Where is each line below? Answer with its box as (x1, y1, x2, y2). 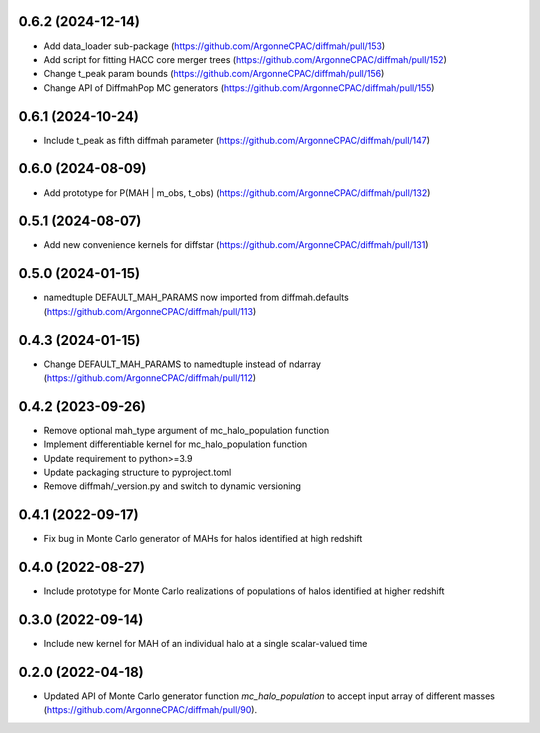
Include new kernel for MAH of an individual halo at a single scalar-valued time (43, 638, 368, 650)
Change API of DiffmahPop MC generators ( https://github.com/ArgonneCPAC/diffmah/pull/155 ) (43, 81, 435, 94)
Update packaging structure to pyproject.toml (43, 466, 232, 479)
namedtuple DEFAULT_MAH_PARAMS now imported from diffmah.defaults (43, 291, 349, 304)
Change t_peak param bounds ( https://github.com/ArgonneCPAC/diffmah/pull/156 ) (43, 68, 385, 80)
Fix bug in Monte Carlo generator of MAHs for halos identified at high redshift (43, 533, 363, 545)
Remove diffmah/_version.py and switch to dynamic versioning (43, 480, 302, 492)
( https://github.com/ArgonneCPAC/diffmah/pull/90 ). (43, 704, 258, 716)
